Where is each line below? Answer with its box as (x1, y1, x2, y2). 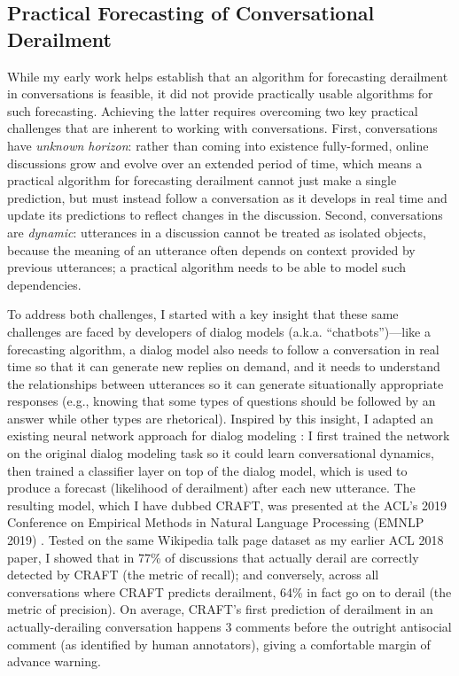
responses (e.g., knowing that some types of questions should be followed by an (7, 392, 436, 410)
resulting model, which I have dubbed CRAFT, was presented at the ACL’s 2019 (7, 495, 447, 514)
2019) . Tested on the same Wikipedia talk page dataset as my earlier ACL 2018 (7, 531, 444, 549)
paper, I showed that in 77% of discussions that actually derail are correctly (7, 548, 419, 566)
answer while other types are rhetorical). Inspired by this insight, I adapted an (7, 408, 433, 427)
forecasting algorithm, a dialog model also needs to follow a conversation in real (7, 339, 440, 358)
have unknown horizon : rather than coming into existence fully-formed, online (7, 136, 429, 154)
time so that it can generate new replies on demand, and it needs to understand (7, 357, 440, 376)
